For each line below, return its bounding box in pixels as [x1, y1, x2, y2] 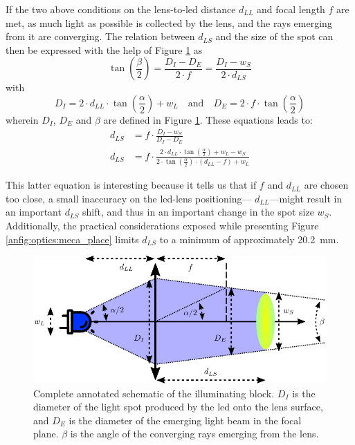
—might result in [269, 191, 343, 205]
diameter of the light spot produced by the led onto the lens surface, [33, 399, 323, 414]
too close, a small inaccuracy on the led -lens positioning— [6, 191, 252, 205]
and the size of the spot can [215, 29, 334, 44]
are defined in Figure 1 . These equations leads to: [103, 112, 313, 126]
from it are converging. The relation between [6, 29, 195, 44]
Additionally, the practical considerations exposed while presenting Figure [6, 218, 319, 232]
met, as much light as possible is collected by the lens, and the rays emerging [6, 15, 332, 30]
